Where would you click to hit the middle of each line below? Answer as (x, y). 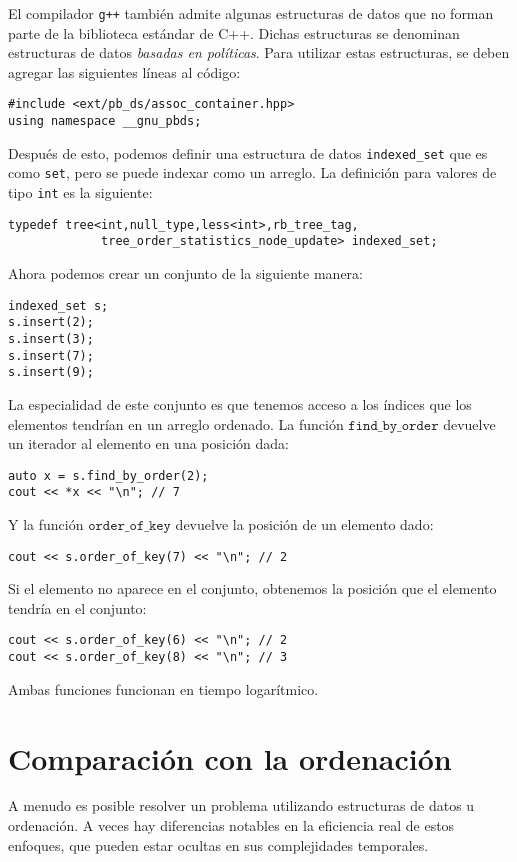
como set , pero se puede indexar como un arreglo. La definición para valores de (252, 172)
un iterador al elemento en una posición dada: (148, 443)
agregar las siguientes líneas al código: (124, 71)
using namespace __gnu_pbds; (105, 121)
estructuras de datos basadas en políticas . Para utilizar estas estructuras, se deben (259, 52)
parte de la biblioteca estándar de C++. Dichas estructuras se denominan (234, 32)
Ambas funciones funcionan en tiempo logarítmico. (163, 688)
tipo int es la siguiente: (80, 192)
